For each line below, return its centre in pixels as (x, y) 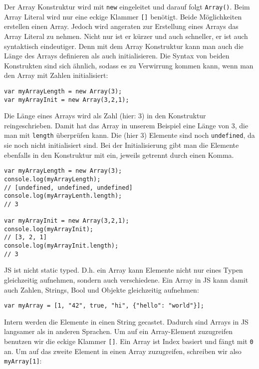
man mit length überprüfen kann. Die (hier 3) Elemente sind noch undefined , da (129, 135)
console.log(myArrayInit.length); (61, 246)
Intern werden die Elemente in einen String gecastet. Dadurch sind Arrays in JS (126, 321)
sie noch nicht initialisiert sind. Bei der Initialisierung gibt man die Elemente (122, 145)
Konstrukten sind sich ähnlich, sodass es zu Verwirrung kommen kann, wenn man (129, 65)
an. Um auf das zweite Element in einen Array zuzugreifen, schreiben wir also (123, 351)
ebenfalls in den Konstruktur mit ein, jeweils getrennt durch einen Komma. (119, 155)
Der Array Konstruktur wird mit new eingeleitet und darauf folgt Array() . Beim (127, 6)
